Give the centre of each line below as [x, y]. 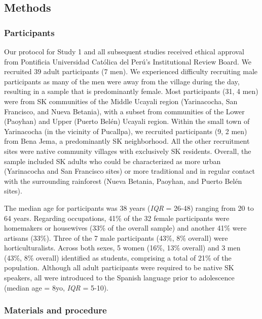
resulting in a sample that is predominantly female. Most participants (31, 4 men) [131, 91]
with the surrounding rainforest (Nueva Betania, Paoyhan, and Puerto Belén [123, 181]
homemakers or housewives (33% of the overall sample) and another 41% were [125, 228]
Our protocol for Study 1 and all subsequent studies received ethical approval [124, 51]
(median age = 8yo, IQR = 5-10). [57, 287]
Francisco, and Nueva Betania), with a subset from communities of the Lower [124, 111]
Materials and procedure [55, 310]
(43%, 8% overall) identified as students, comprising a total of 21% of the [118, 257]
